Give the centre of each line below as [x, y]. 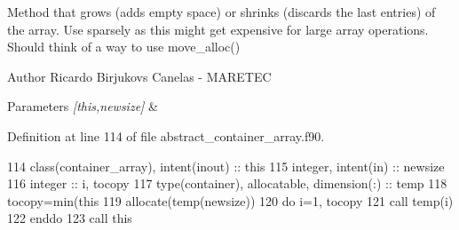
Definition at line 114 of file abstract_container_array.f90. [166, 135]
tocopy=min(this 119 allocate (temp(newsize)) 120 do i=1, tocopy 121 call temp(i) [230, 200]
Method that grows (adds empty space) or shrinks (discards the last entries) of [222, 12]
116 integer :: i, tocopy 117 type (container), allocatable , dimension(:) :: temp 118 [227, 183]
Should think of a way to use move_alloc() [124, 47]
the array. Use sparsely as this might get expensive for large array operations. [218, 29]
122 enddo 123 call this [70, 218]
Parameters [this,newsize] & [83, 106]
